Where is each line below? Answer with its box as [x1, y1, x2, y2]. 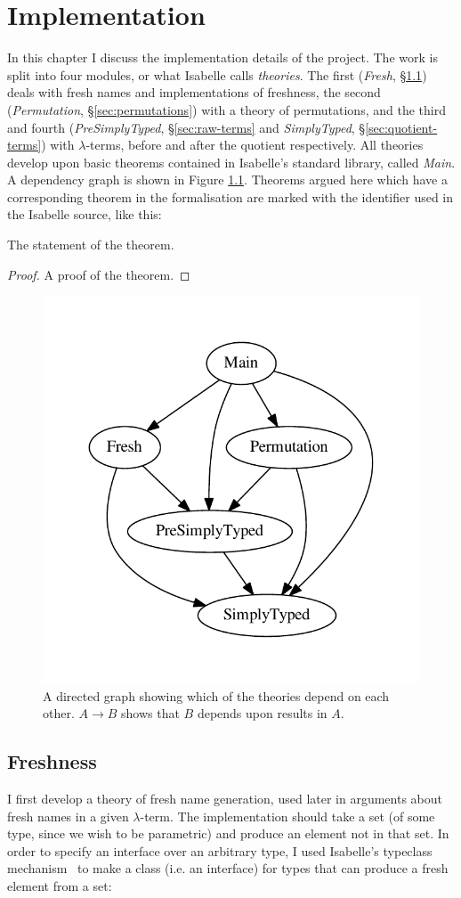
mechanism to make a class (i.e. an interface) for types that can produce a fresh [7, 859, 449, 878]
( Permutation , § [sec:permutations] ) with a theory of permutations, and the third [7, 100, 446, 118]
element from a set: [7, 876, 112, 894]
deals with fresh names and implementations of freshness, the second [7, 83, 381, 102]
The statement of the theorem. [7, 235, 174, 254]
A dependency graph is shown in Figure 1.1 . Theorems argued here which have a [7, 170, 448, 189]
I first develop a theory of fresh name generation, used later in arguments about [7, 788, 442, 807]
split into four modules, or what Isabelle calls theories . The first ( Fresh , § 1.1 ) [7, 65, 427, 84]
